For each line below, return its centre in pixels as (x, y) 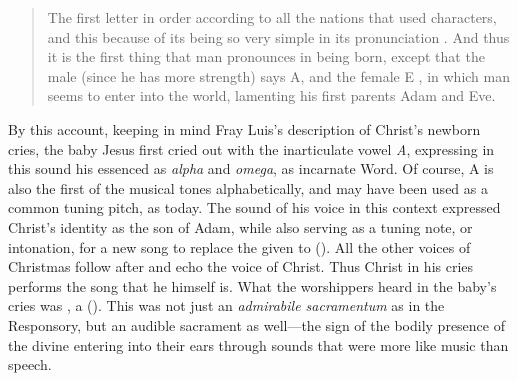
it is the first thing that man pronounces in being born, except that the (266, 56)
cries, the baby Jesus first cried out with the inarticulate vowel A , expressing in (251, 148)
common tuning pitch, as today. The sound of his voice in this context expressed (254, 207)
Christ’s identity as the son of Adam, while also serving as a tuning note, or (240, 226)
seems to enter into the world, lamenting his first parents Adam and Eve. (271, 95)
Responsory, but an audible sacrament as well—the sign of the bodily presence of (256, 324)
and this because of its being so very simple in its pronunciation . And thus (278, 36)
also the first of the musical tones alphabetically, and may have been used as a (248, 187)
